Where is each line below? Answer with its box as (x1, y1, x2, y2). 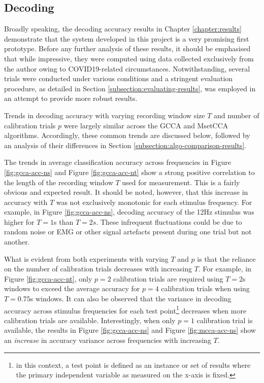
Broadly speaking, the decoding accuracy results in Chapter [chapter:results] (4, 23, 242, 34)
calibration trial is (196, 315, 253, 325)
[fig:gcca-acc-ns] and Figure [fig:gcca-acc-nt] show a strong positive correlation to (4, 166, 255, 177)
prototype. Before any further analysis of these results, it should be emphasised (4, 43, 251, 54)
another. (4, 236, 30, 247)
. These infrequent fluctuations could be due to (96, 216, 242, 227)
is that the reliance (197, 253, 256, 264)
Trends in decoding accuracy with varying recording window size (4, 110, 205, 120)
